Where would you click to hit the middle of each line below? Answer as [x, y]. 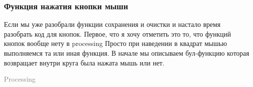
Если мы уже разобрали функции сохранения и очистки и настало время [112, 24]
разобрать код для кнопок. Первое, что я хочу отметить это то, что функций [117, 33]
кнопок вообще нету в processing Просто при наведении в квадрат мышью [115, 43]
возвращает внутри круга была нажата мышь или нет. [84, 62]
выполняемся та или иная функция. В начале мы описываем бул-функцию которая [127, 53]
